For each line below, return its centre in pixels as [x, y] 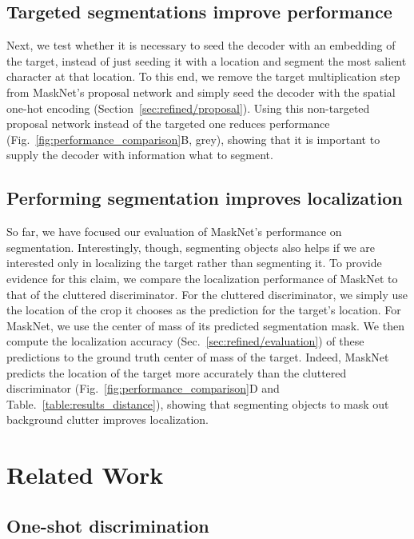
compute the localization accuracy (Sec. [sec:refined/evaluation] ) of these [185, 341]
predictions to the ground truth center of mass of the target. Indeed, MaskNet [198, 356]
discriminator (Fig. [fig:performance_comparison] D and [143, 388]
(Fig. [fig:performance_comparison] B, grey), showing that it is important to [193, 139]
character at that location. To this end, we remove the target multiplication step [203, 76]
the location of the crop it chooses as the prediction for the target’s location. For [204, 310]
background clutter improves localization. [107, 419]
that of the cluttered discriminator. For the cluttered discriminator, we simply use [207, 294]
